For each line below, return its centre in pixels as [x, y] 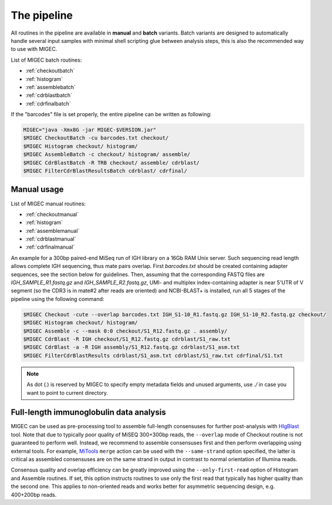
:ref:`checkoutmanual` [52, 214]
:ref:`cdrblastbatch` [49, 95]
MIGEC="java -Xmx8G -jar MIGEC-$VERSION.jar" [90, 130]
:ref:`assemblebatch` [50, 87]
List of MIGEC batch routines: [46, 60]
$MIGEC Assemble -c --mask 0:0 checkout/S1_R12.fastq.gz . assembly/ [125, 331]
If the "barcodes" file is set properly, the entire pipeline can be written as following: [111, 114]
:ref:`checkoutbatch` [50, 71]
